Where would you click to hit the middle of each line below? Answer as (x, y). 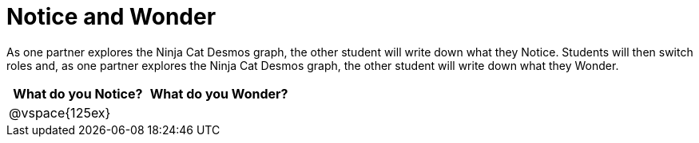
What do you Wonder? (219, 93)
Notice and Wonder (111, 17)
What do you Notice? (78, 93)
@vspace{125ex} (60, 112)
